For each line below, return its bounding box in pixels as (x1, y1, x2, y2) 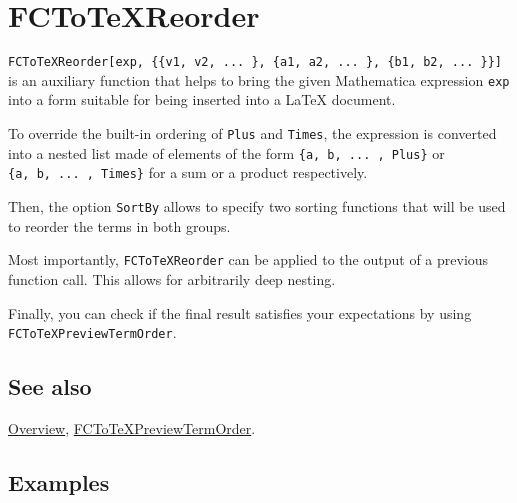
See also (8, 371, 92, 402)
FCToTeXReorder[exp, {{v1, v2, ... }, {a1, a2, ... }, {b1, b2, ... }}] (8, 55, 502, 70)
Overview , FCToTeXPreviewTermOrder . (8, 417, 256, 438)
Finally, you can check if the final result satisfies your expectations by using (8, 302, 472, 323)
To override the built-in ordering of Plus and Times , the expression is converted (8, 123, 497, 144)
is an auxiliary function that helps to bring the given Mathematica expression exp (8, 69, 510, 90)
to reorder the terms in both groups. (8, 215, 231, 236)
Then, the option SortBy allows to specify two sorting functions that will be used (8, 196, 506, 216)
